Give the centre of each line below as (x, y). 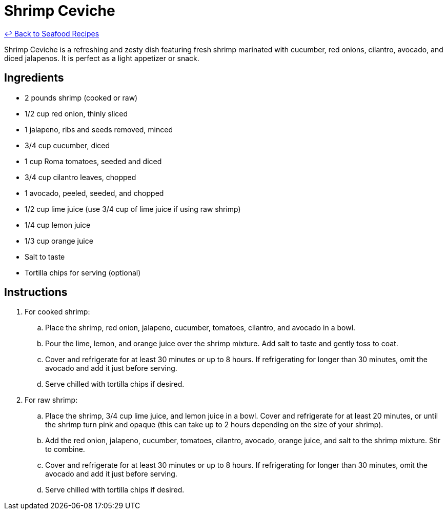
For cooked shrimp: (57, 312)
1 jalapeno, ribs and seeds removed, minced (99, 129)
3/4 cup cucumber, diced (67, 145)
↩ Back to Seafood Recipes (52, 33)
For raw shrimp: (51, 400)
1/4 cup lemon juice (58, 225)
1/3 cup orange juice (59, 241)
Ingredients (34, 78)
